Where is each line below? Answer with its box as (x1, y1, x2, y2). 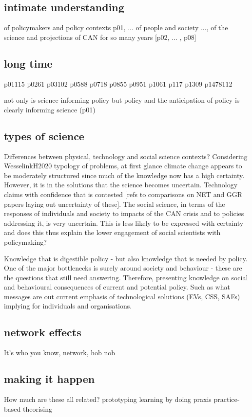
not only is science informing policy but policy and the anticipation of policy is (4, 95, 240, 105)
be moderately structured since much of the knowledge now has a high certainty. (4, 170, 245, 180)
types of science (4, 128, 84, 143)
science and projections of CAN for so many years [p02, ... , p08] (4, 32, 196, 42)
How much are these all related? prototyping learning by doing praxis (4, 394, 212, 404)
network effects (4, 325, 81, 340)
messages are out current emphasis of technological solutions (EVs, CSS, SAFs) (4, 291, 240, 301)
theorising (22, 403, 52, 414)
